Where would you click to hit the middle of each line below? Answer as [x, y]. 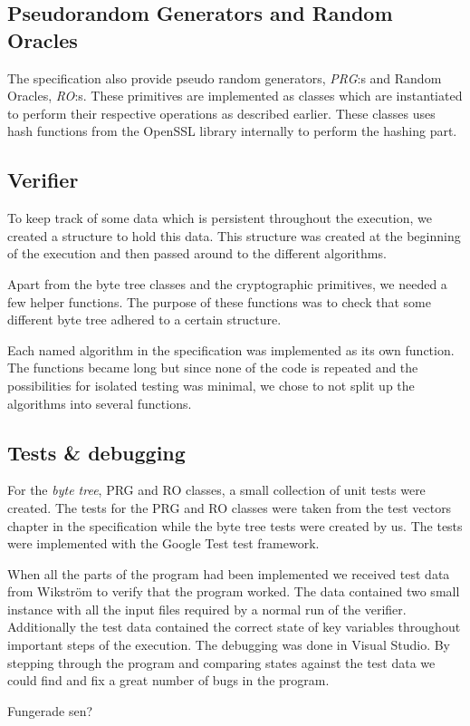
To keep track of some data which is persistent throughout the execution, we [220, 218]
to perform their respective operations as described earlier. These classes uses [221, 113]
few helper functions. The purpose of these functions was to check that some [219, 301]
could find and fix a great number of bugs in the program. [168, 680]
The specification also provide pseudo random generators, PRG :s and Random [225, 77]
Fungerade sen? [50, 710]
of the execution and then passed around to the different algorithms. [197, 253]
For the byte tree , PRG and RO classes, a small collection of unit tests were [216, 490]
